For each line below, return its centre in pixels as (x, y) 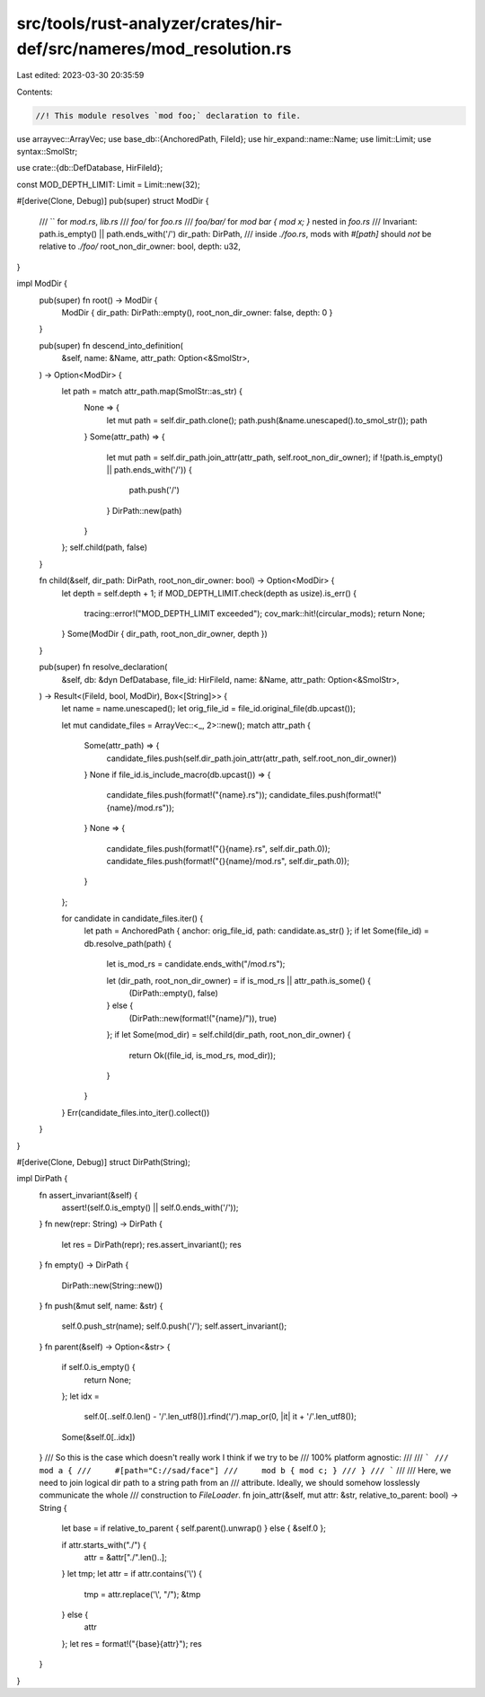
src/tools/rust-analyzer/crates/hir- (150, 23)
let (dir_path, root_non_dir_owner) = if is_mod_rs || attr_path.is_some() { (239, 980)
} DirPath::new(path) (144, 510)
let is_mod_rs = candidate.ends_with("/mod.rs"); (196, 964)
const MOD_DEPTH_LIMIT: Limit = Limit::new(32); (109, 184)
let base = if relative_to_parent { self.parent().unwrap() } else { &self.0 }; (194, 1528)
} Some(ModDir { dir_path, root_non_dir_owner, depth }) (165, 634)
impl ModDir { (42, 284)
